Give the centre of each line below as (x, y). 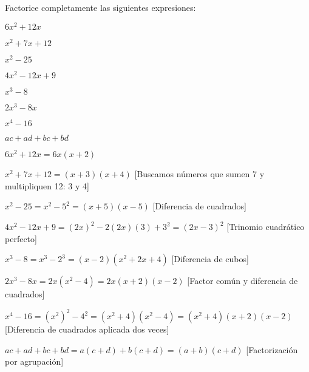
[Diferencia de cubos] (210, 259)
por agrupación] (34, 361)
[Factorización (272, 349)
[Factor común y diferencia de (243, 281)
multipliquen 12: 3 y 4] (47, 185)
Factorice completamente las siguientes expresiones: (100, 7)
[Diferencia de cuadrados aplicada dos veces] (87, 329)
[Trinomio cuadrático (266, 226)
